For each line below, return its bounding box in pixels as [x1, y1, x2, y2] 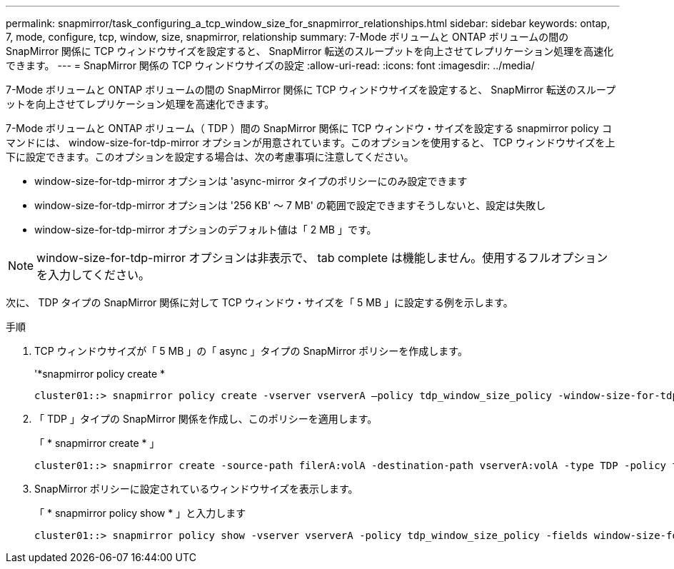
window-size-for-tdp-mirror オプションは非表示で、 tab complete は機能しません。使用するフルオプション [36, 251, 608, 265]
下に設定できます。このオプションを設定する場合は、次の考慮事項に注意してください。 [6, 151, 414, 163]
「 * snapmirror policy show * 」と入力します [34, 507, 246, 519]
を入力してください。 [36, 268, 151, 282]
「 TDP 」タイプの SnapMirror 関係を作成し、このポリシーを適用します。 [34, 413, 378, 425]
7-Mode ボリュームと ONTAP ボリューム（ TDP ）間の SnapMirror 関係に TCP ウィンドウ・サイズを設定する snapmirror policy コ [6, 122, 612, 134]
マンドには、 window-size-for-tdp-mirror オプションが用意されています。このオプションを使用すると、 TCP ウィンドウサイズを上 [6, 136, 615, 148]
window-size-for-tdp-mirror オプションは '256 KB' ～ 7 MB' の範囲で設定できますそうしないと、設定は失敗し [34, 199, 546, 211]
